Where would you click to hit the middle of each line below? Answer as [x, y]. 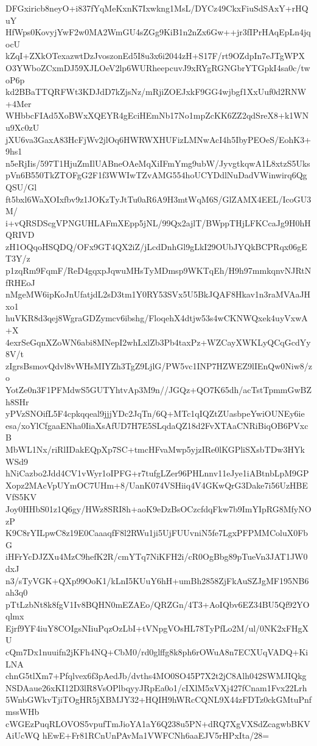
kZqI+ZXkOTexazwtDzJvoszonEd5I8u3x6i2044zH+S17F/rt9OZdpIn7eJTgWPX [155, 56]
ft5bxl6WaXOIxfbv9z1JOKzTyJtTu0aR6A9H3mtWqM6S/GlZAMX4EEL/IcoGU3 [158, 199]
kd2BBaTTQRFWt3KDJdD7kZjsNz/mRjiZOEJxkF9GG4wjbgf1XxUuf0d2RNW [156, 92]
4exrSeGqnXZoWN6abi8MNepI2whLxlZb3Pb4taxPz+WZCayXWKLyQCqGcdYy [158, 342]
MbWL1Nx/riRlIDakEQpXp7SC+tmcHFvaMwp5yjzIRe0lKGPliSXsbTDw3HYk [155, 449]
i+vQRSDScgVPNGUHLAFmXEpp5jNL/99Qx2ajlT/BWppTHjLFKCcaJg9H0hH [158, 222]
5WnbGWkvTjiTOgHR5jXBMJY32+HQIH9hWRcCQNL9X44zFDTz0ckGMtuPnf [159, 699]
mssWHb [23, 712]
